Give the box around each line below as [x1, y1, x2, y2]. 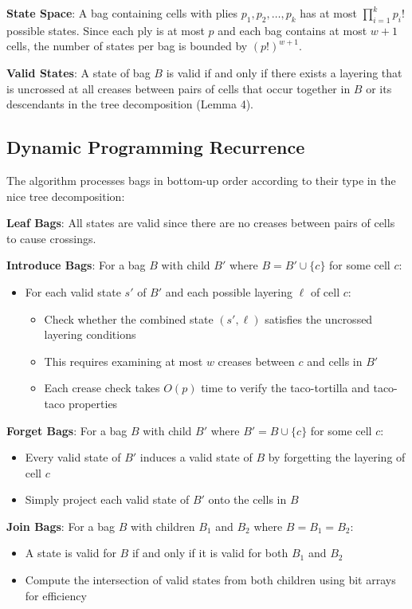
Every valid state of [25, 449, 121, 466]
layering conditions [44, 326, 136, 343]
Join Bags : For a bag [6, 517, 115, 534]
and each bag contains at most [218, 22, 367, 38]
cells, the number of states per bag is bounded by [6, 37, 248, 54]
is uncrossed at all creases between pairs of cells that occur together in [6, 80, 351, 96]
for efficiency [25, 587, 87, 603]
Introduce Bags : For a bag [6, 257, 146, 273]
